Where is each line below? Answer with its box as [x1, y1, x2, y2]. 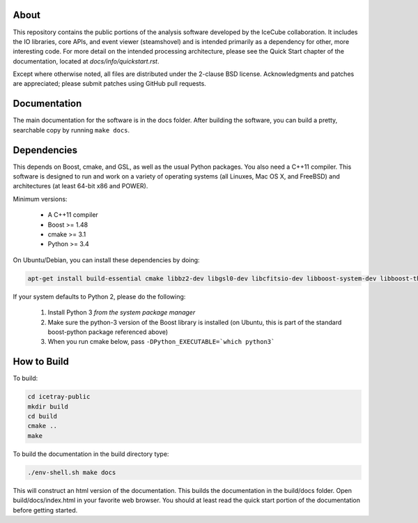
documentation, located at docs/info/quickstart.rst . [13, 56, 160, 66]
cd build [27, 412, 58, 420]
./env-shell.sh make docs [27, 468, 116, 476]
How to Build [13, 356, 70, 367]
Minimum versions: [13, 195, 68, 203]
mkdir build [27, 402, 69, 411]
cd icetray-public [27, 393, 91, 401]
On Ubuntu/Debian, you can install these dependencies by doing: [13, 255, 200, 264]
